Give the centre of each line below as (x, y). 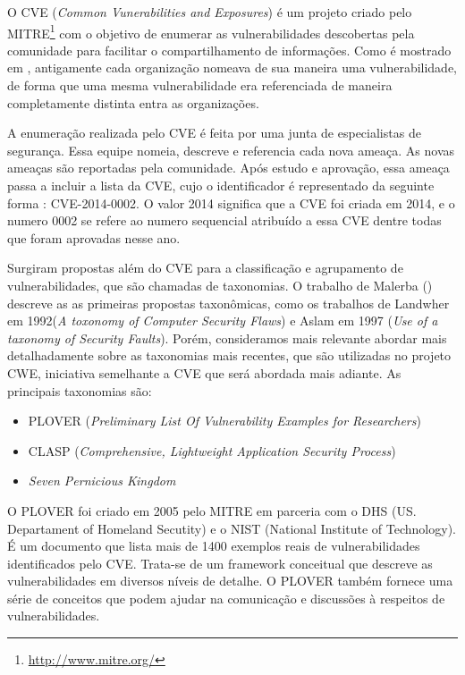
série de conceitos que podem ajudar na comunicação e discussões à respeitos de (226, 598)
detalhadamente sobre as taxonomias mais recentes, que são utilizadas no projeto (229, 355)
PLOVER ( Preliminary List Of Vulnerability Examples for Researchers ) (224, 421)
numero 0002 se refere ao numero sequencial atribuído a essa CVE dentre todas (224, 220)
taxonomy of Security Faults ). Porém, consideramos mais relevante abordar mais (227, 337)
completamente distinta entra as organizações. (133, 102)
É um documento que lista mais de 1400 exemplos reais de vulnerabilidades (214, 546)
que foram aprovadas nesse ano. (94, 237)
